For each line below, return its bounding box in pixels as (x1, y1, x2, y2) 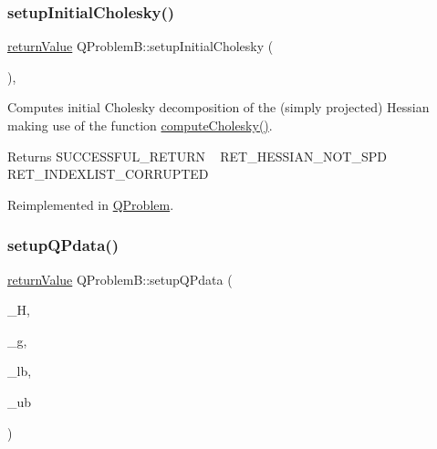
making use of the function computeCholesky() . (7, 116, 273, 134)
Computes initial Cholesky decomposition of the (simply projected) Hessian (7, 98, 430, 117)
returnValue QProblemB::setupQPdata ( (7, 269, 233, 288)
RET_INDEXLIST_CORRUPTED (7, 164, 209, 183)
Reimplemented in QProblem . (7, 194, 174, 214)
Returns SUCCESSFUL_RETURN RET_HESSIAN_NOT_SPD (7, 146, 387, 165)
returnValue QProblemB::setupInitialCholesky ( (7, 37, 274, 56)
